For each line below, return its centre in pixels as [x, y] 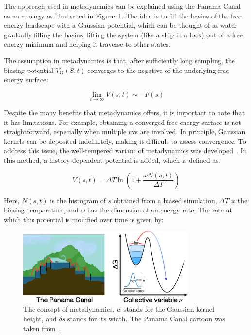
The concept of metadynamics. [69, 309]
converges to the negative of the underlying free [158, 70]
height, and [40, 318]
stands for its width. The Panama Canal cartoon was [146, 318]
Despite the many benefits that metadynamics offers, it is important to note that [125, 112]
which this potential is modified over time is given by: [84, 219]
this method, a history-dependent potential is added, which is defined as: [112, 160]
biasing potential [29, 70]
